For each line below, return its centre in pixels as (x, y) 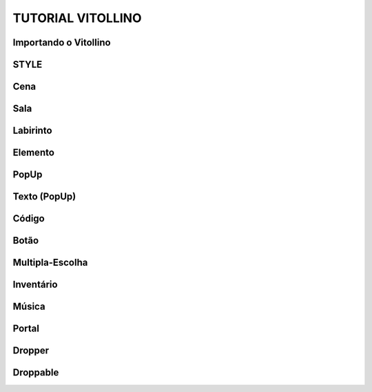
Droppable (36, 373)
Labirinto (32, 131)
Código (29, 218)
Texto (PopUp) (44, 197)
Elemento (34, 153)
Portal (26, 329)
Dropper (31, 351)
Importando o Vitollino (62, 42)
